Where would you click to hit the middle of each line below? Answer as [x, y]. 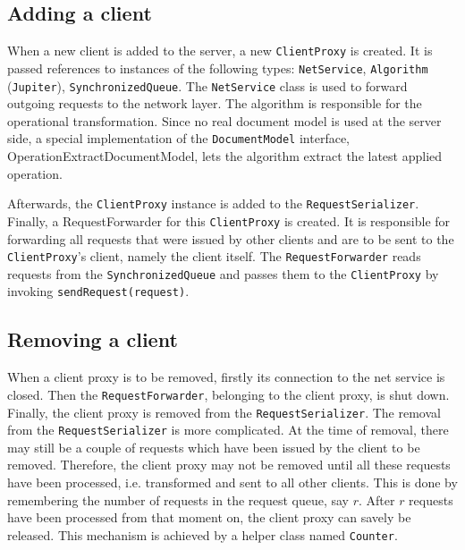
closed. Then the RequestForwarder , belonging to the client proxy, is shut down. [228, 394]
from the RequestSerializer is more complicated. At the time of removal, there [228, 430]
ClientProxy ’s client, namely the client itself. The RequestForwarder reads [214, 256]
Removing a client [93, 339]
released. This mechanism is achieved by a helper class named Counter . [203, 534]
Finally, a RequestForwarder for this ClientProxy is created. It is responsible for [229, 220]
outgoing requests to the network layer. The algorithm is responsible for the [215, 103]
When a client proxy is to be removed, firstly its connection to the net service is [226, 377]
